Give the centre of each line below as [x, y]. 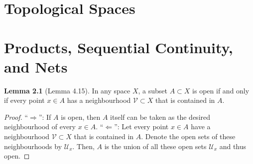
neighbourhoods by [33, 146]
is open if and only [221, 90]
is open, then [81, 117]
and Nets [36, 66]
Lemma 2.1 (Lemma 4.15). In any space [67, 90]
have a [201, 126]
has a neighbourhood [99, 100]
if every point [24, 100]
